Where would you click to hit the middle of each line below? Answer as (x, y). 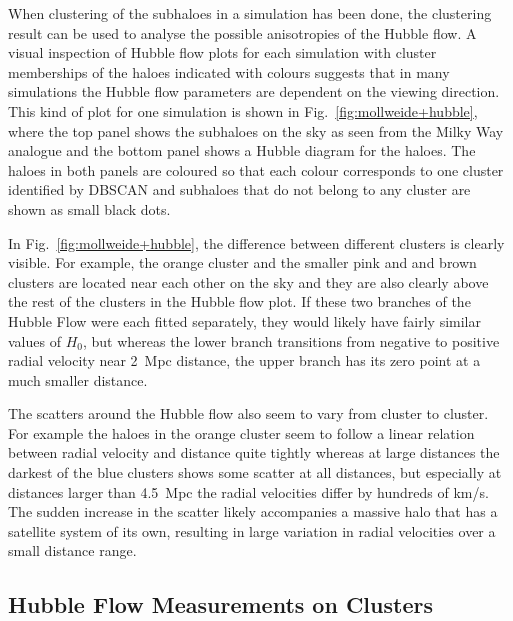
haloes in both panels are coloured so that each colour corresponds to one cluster (256, 169)
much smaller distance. (78, 379)
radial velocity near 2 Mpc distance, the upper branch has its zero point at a (244, 360)
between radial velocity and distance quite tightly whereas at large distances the (254, 452)
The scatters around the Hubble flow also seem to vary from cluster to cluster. (248, 413)
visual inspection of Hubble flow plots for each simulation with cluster (222, 52)
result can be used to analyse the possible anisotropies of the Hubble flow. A (242, 32)
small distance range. (72, 550)
